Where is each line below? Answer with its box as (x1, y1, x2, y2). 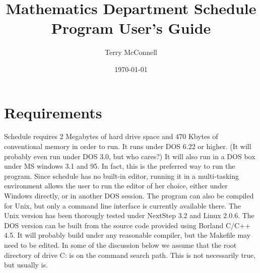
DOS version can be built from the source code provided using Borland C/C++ (4, 220, 250, 230)
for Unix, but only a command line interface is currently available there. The (4, 200, 241, 211)
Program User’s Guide (51, 18, 211, 38)
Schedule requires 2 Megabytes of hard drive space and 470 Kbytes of (4, 131, 218, 142)
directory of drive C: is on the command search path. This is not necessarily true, (4, 249, 256, 260)
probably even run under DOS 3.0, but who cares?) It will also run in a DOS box (4, 151, 255, 161)
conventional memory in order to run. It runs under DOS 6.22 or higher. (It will (4, 141, 251, 152)
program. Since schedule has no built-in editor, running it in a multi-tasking (4, 170, 239, 181)
